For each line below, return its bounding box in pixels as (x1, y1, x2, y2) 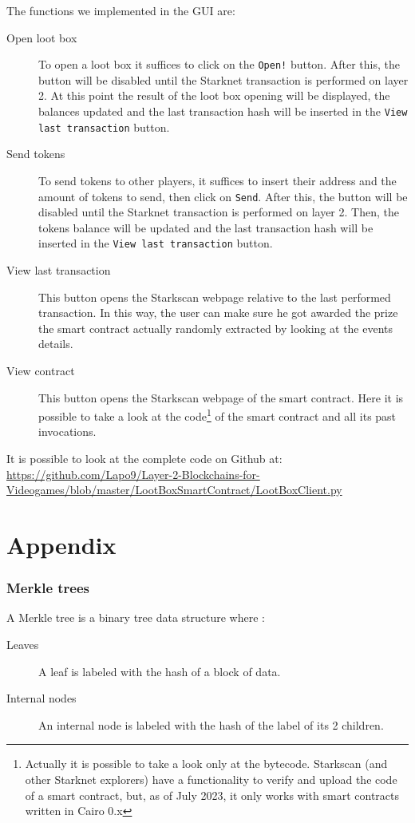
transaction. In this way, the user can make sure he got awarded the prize (38, 304, 398, 321)
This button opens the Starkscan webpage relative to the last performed (38, 288, 391, 305)
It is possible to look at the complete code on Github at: (6, 450, 283, 467)
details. (38, 335, 73, 352)
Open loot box (6, 29, 77, 46)
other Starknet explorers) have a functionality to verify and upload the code (25, 770, 397, 787)
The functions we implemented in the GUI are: (6, 2, 235, 18)
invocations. (38, 423, 97, 440)
